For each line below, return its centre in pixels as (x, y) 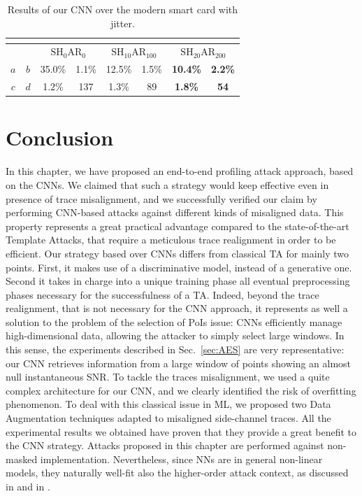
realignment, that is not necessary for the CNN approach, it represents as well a (177, 308)
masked (22, 459)
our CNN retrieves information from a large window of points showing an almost (179, 363)
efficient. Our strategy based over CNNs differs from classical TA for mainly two (178, 253)
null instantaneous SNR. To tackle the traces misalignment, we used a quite (168, 377)
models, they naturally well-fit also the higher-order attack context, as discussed (177, 473)
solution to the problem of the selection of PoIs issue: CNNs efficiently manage (174, 321)
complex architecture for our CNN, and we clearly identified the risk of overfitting (181, 390)
